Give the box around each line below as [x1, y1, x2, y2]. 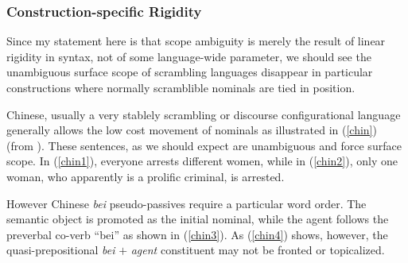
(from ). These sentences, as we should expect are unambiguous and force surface [6, 137, 402, 153]
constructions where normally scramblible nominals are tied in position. [6, 79, 356, 95]
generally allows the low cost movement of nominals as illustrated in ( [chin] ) [6, 122, 377, 138]
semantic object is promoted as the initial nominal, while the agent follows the [6, 211, 389, 227]
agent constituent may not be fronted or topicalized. [130, 242, 385, 258]
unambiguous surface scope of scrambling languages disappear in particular [6, 64, 373, 80]
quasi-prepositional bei [6, 242, 115, 258]
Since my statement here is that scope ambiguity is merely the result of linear [6, 33, 386, 49]
